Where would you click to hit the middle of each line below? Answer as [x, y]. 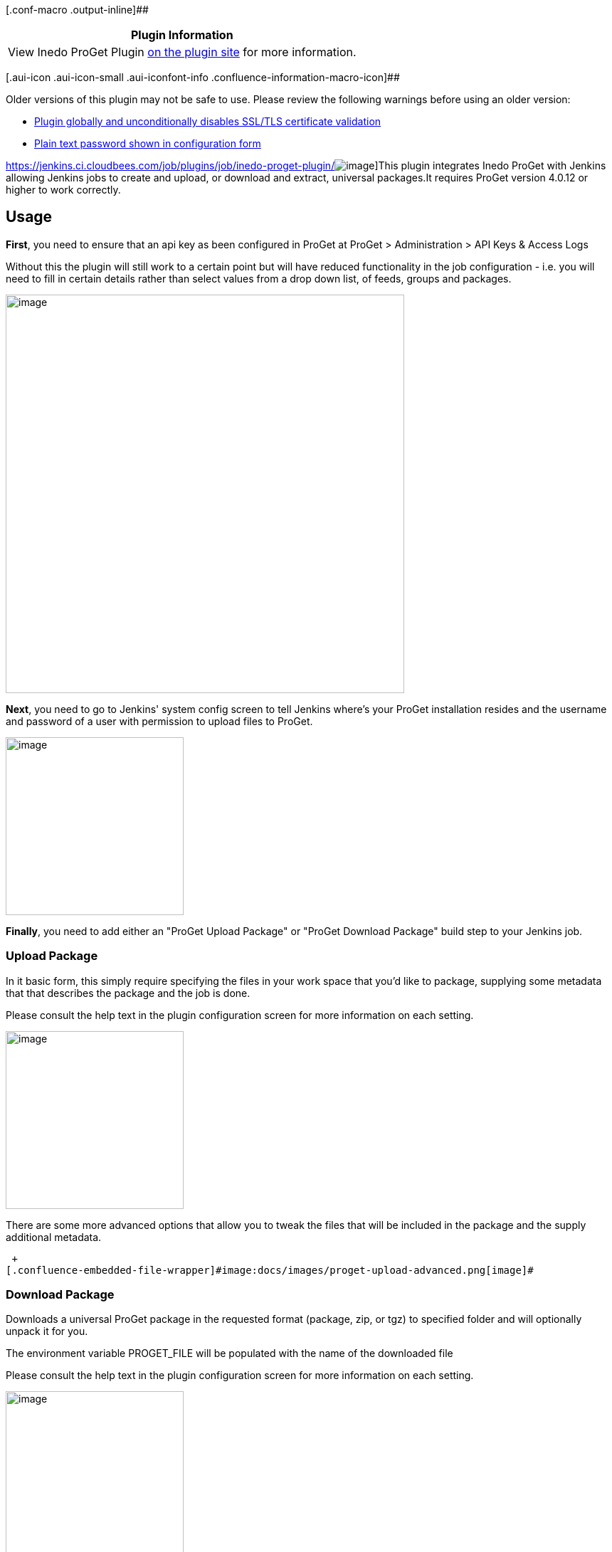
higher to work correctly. [63, 190]
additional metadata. [54, 1237]
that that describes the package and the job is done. [128, 993]
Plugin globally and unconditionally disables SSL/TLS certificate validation [208, 121]
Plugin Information [182, 35]
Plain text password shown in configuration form [148, 143]
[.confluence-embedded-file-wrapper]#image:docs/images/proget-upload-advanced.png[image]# [270, 1270]
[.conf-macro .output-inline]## [77, 10]
